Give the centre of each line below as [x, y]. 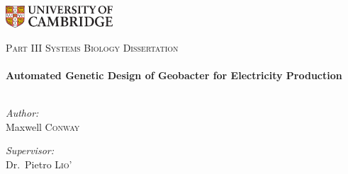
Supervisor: [30, 150]
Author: [22, 113]
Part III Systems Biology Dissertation [92, 47]
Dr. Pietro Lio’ [39, 164]
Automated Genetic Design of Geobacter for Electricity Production [174, 75]
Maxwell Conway [43, 126]
